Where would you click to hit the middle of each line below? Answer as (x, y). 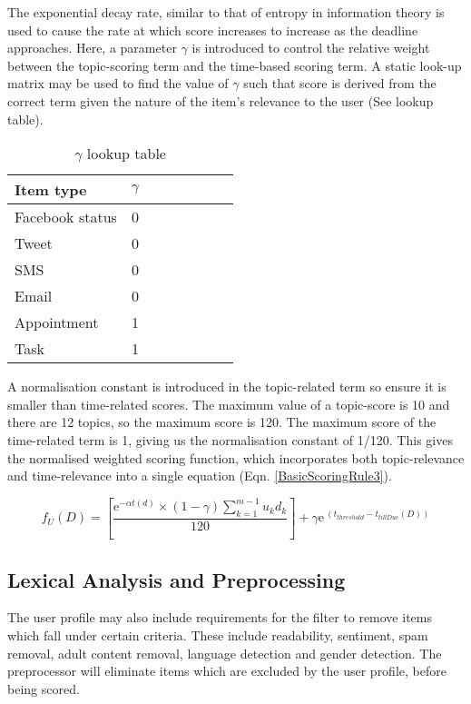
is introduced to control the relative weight (311, 48)
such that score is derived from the (340, 83)
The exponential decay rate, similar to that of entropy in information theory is (226, 12)
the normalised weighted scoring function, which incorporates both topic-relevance (236, 457)
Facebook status (66, 217)
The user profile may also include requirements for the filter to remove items (220, 617)
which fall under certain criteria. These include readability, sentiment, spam (218, 635)
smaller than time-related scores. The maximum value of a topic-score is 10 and (229, 404)
